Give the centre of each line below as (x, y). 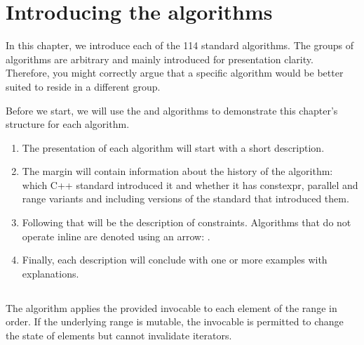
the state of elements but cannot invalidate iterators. (119, 336)
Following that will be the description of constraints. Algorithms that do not (187, 222)
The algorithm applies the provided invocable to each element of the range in (171, 307)
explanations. (50, 273)
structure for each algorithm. (68, 124)
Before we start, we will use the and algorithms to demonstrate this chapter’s (172, 110)
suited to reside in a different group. (83, 86)
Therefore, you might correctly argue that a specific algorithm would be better (175, 73)
